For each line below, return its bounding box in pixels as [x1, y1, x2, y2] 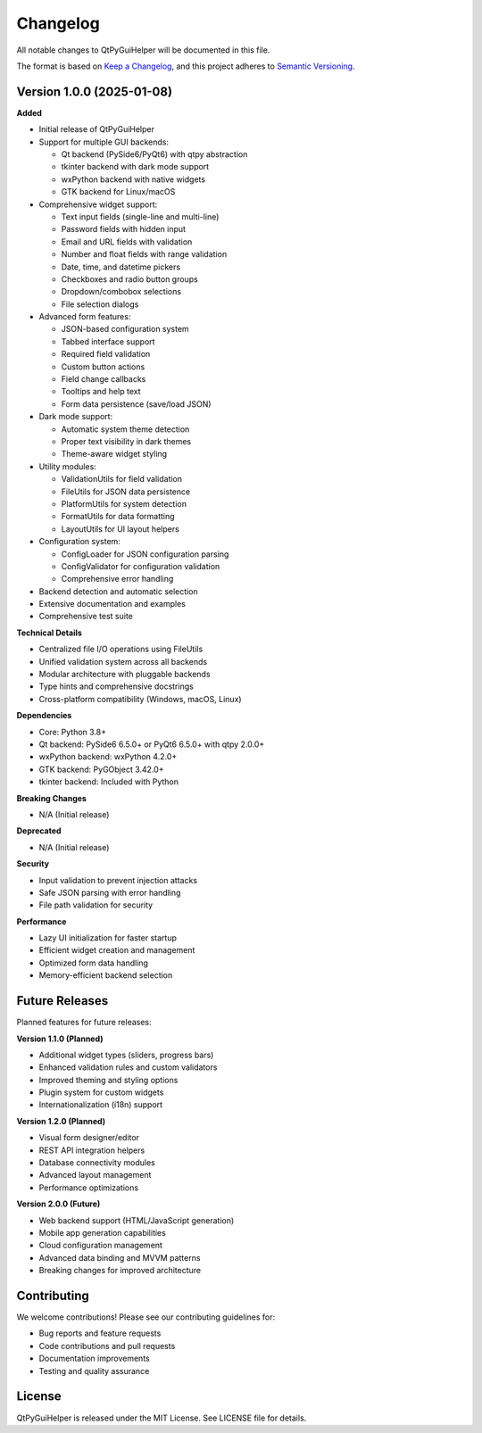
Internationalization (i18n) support [38, 1099, 163, 1110]
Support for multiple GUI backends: [38, 137, 170, 147]
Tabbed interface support [61, 335, 155, 347]
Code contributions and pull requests [38, 1340, 176, 1351]
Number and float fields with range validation [61, 249, 228, 260]
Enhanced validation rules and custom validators [38, 1062, 218, 1073]
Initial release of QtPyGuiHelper [38, 124, 155, 135]
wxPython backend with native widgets [61, 174, 205, 185]
